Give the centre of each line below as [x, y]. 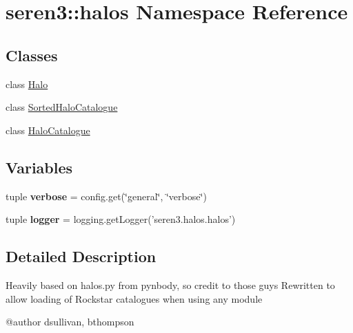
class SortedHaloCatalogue [62, 107]
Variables [39, 167]
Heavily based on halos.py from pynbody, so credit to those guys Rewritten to [170, 284]
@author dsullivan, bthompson [70, 322]
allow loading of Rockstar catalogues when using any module [134, 298]
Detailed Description [81, 256]
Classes [32, 55]
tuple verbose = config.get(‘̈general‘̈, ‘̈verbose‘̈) [106, 196]
